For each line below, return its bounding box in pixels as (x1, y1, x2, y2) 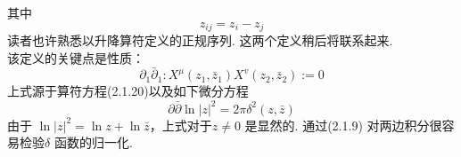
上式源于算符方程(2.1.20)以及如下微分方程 (7, 82, 249, 100)
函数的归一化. (54, 133, 133, 152)
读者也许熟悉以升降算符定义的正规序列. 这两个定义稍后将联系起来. (7, 31, 393, 50)
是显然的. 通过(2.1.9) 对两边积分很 (244, 115, 442, 134)
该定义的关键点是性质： (7, 48, 144, 67)
